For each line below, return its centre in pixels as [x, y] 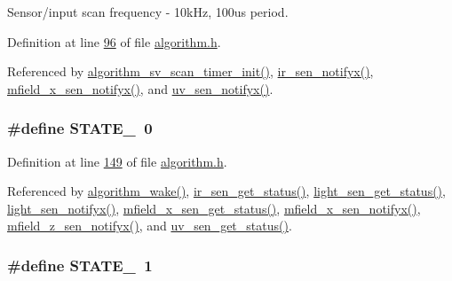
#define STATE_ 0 [80, 128]
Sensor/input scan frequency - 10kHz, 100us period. [148, 12]
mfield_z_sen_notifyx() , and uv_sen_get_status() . [150, 226]
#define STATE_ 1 [80, 265]
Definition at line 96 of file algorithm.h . [114, 41]
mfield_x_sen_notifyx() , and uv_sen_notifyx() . [140, 88]
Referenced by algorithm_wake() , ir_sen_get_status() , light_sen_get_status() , [226, 191]
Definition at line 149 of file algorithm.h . [117, 161]
